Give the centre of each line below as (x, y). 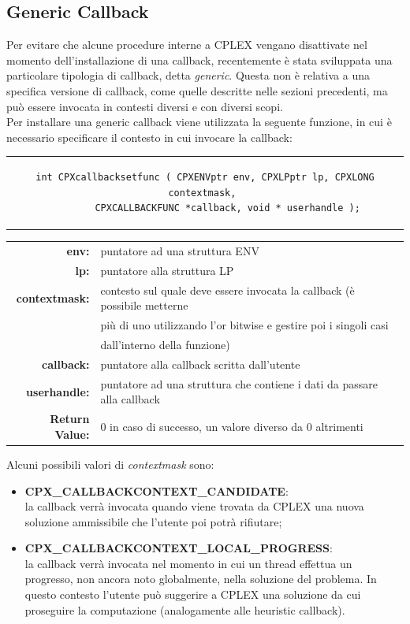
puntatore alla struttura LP (167, 270)
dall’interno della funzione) (165, 345)
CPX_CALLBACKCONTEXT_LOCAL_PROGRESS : (179, 548)
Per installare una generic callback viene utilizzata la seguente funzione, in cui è (199, 122)
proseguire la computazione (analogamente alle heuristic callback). (185, 609)
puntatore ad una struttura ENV (180, 251)
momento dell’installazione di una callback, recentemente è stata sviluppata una (199, 59)
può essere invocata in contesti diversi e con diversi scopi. (145, 106)
